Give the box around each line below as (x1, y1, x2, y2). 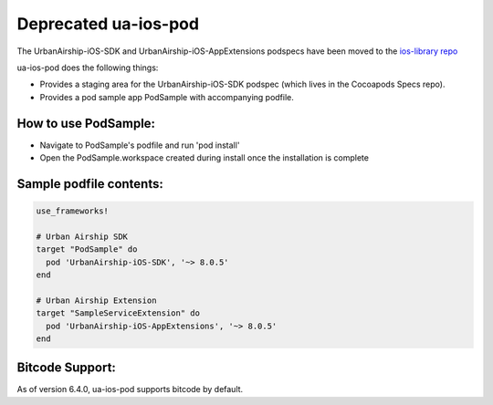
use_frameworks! (36, 206, 110, 216)
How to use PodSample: (16, 115, 155, 131)
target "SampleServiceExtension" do (36, 308, 201, 318)
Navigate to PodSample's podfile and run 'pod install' (39, 140, 240, 151)
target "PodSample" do (36, 244, 138, 254)
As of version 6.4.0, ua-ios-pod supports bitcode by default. (16, 384, 244, 395)
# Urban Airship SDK (36, 231, 128, 242)
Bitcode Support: (16, 360, 116, 376)
